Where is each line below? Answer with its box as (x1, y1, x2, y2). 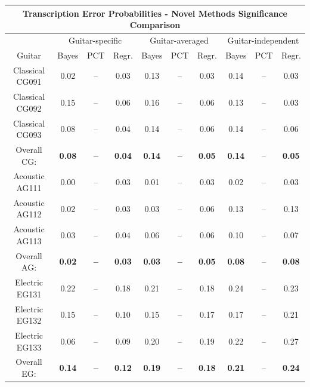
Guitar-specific (68, 33, 122, 46)
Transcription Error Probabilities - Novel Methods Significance (23, 7, 287, 19)
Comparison (129, 19, 181, 31)
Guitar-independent (227, 33, 299, 46)
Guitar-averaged (150, 33, 209, 46)
